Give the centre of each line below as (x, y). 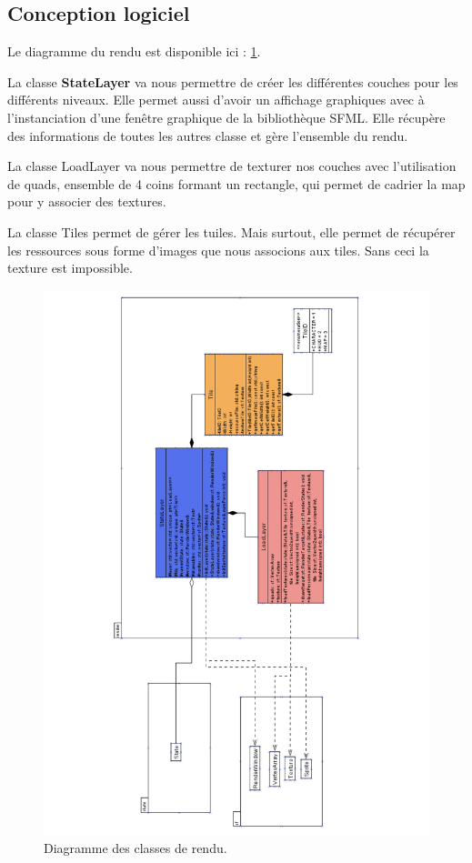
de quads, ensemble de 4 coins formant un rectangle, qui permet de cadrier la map (236, 183)
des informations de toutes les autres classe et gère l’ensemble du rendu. (208, 135)
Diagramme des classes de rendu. (136, 848)
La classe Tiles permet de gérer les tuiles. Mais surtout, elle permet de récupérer (231, 231)
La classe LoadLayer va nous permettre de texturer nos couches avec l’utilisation (232, 166)
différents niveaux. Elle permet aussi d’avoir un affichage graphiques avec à (216, 100)
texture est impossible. (70, 268)
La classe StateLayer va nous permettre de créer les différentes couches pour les (233, 81)
